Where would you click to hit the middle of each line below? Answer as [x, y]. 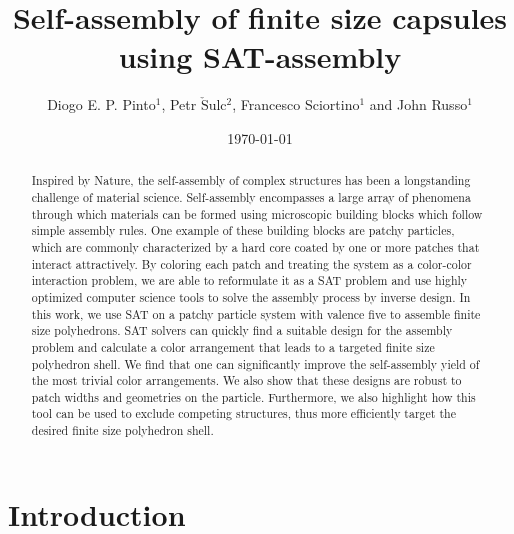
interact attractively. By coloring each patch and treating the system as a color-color [251, 263]
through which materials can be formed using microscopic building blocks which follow [257, 213]
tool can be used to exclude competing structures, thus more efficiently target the [243, 413]
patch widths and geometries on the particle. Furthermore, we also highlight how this [253, 396]
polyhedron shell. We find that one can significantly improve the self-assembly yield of [255, 363]
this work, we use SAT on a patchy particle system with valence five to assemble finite [256, 313]
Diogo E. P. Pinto [101, 104]
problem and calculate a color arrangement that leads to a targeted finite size [233, 346]
